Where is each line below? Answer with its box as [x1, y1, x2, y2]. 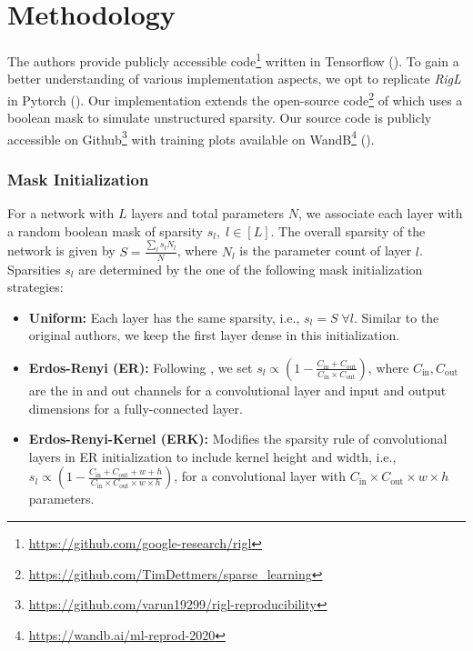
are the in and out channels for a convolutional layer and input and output [28, 380, 447, 399]
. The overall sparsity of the [270, 221, 426, 240]
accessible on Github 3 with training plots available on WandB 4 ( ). [7, 126, 375, 148]
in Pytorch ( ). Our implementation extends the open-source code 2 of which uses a [7, 87, 463, 109]
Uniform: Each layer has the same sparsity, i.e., [28, 307, 300, 326]
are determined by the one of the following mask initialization [78, 259, 423, 278]
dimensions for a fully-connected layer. [28, 398, 243, 417]
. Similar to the [353, 307, 439, 326]
